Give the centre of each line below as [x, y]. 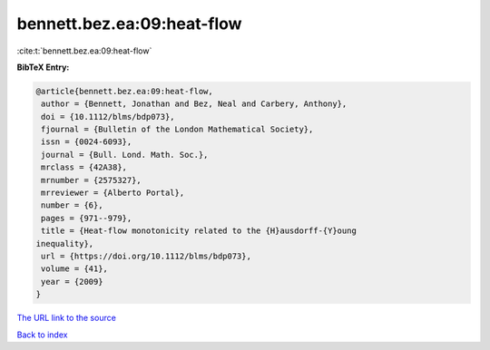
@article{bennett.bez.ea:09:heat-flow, [124, 91]
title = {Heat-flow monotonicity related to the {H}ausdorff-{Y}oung [199, 231]
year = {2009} [72, 282]
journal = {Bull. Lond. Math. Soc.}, [125, 155]
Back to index [42, 335]
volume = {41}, [75, 269]
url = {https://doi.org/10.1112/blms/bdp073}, [146, 256]
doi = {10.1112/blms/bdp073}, [108, 117]
